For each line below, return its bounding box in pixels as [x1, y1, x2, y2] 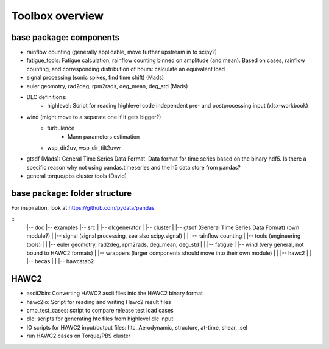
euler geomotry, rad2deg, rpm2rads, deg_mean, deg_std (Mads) [26, 82, 188, 89]
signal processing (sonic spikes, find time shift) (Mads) [26, 74, 164, 81]
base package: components [11, 32, 120, 43]
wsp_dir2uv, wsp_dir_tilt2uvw [47, 143, 121, 151]
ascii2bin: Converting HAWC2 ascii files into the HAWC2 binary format [26, 289, 203, 297]
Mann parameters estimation [68, 133, 140, 140]
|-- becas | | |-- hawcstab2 [26, 258, 94, 265]
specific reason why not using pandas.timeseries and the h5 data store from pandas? [26, 164, 241, 171]
